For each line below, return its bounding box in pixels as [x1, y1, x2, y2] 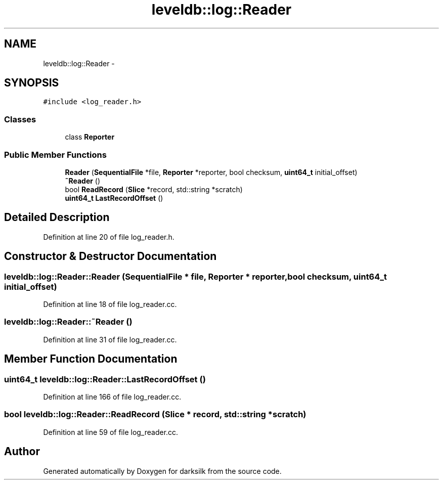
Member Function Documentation [4, 353, 178, 366]
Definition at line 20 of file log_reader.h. [43, 232, 174, 241]
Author [4, 445, 40, 458]
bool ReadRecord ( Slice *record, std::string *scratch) [65, 185, 243, 194]
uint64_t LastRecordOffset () [65, 193, 163, 202]
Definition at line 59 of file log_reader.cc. [43, 427, 179, 436]
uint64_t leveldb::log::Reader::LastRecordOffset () [4, 374, 206, 384]
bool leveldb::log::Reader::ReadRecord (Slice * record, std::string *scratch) [4, 409, 306, 420]
